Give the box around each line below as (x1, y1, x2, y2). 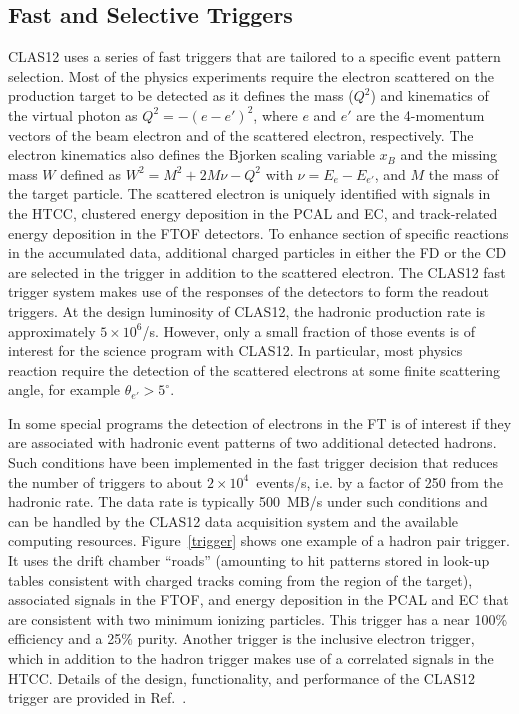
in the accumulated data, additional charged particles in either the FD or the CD (8, 242, 507, 263)
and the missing (400, 144, 498, 165)
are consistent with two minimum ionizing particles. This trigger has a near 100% (8, 608, 508, 629)
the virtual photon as (8, 104, 138, 125)
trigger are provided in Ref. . (8, 687, 187, 708)
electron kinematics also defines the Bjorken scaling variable (8, 144, 375, 165)
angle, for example (8, 379, 121, 400)
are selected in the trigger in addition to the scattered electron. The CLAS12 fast (8, 261, 506, 282)
